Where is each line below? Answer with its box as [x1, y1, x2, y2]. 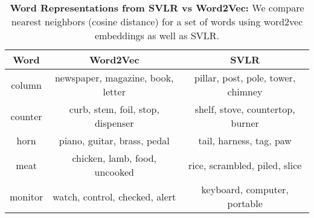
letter [103, 85, 126, 98]
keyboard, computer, [201, 182, 289, 196]
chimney [227, 85, 263, 98]
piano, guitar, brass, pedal [59, 133, 170, 147]
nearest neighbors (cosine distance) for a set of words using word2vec [11, 14, 303, 28]
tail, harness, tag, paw [198, 133, 292, 147]
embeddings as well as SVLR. [94, 28, 220, 42]
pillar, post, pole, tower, [194, 71, 296, 85]
